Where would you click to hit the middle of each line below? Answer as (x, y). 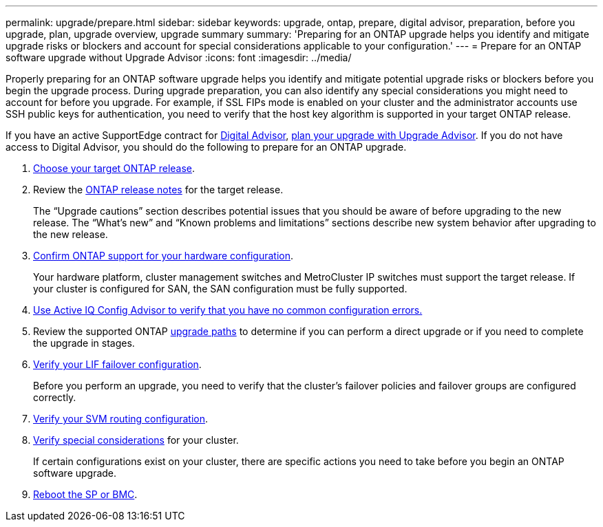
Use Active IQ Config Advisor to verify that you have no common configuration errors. (228, 310)
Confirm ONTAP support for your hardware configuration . (163, 256)
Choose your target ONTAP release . (114, 168)
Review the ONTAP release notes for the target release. (158, 190)
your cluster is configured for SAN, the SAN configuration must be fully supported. (220, 289)
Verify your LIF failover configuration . (117, 364)
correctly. (55, 397)
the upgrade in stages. (84, 343)
